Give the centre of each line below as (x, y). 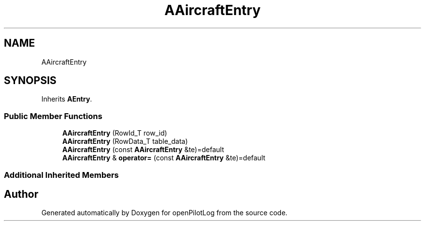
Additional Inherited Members (61, 175)
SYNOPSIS (30, 81)
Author (21, 194)
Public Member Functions (53, 116)
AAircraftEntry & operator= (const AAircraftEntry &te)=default (164, 158)
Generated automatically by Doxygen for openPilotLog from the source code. (164, 213)
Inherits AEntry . (67, 99)
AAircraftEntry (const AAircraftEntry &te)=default (143, 150)
